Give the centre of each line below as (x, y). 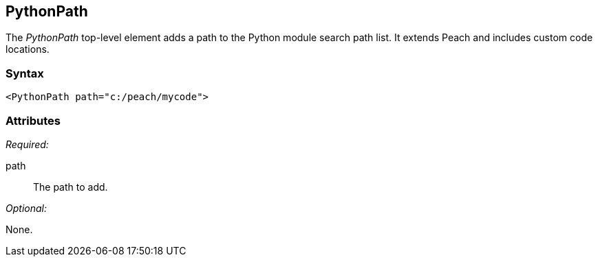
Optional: (26, 208)
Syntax (25, 73)
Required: (27, 144)
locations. (28, 49)
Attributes (33, 120)
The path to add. (71, 187)
